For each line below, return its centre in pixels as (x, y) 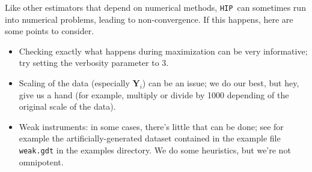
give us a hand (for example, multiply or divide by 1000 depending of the (154, 94)
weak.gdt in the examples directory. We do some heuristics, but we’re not (155, 150)
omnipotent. (41, 162)
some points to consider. (50, 31)
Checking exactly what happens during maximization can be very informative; (163, 51)
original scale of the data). (67, 106)
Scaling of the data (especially (74, 83)
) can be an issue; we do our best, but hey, (221, 83)
